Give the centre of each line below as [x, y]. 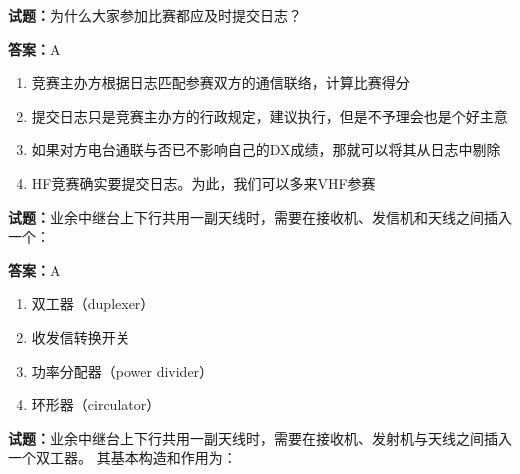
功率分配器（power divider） [122, 370]
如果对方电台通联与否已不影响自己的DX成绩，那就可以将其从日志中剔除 [266, 149]
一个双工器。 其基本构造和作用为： [122, 457]
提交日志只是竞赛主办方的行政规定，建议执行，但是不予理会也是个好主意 [269, 115]
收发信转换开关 [80, 336]
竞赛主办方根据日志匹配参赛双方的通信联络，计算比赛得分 [220, 82]
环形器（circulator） [96, 404]
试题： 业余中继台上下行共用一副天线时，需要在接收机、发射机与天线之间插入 [260, 437]
